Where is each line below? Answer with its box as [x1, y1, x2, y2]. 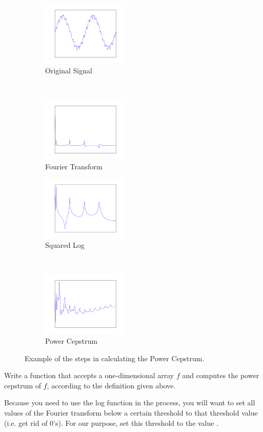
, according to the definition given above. [47, 380, 176, 390]
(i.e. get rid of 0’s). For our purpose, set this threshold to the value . [4, 417, 219, 428]
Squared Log [45, 240, 85, 250]
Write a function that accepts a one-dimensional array [4, 370, 174, 381]
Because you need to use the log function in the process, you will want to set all [4, 397, 255, 408]
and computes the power [182, 370, 259, 381]
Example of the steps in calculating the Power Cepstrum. [25, 352, 205, 363]
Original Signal [45, 65, 92, 75]
